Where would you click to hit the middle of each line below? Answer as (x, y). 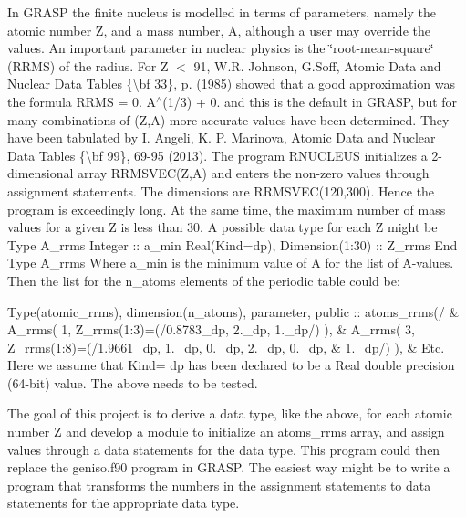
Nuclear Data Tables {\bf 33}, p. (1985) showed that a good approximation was (231, 84)
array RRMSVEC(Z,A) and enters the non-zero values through (254, 173)
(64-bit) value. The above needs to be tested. (133, 382)
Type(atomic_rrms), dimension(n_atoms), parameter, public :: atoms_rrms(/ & (233, 311)
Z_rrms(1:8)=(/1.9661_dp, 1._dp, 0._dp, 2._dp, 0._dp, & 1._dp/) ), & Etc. (226, 347)
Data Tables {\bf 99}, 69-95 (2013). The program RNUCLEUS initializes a (217, 155)
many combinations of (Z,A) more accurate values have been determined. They (228, 119)
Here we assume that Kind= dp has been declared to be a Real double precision (231, 365)
